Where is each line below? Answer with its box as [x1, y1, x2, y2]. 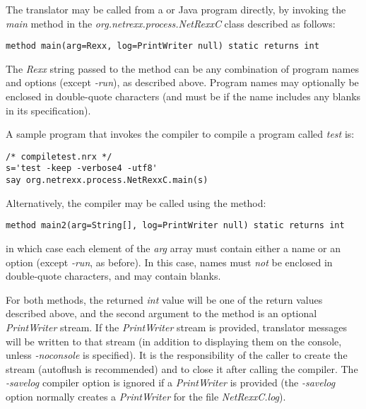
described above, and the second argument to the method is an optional [6, 306, 317, 321]
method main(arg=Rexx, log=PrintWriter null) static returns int [6, 41, 319, 52]
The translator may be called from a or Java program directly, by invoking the [6, 2, 346, 16]
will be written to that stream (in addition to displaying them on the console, [6, 333, 342, 348]
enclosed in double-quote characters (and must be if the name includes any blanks [6, 89, 361, 104]
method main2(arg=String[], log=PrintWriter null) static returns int [6, 220, 345, 231]
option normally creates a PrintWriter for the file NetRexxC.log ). [6, 389, 286, 403]
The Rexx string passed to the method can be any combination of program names [6, 61, 359, 76]
